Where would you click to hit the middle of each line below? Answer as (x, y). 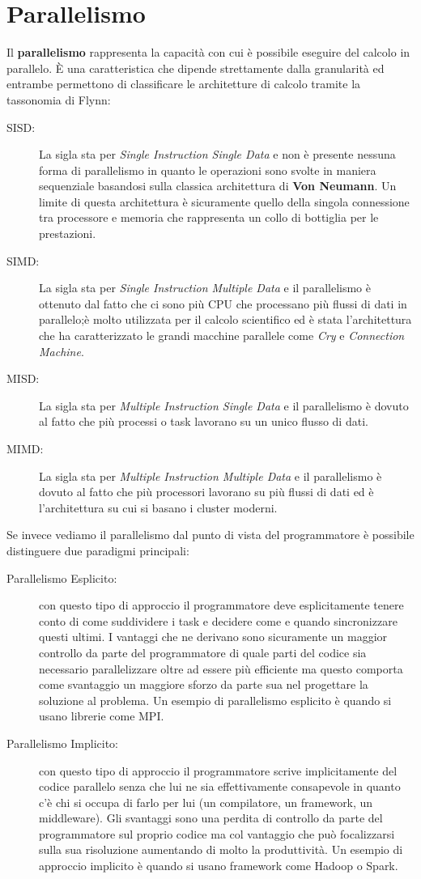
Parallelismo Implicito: (62, 743)
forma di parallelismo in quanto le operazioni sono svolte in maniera (208, 170)
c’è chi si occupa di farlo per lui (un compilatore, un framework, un (206, 802)
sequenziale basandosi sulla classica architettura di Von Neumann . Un (218, 186)
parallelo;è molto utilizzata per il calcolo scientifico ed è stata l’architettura (225, 319)
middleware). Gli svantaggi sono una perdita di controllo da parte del (211, 818)
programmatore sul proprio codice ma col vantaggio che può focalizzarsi (217, 833)
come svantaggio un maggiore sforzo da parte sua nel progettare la (204, 684)
